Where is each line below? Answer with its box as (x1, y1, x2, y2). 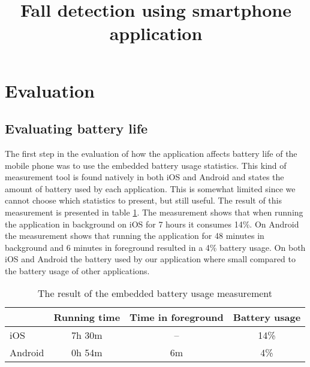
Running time (53, 310, 121, 324)
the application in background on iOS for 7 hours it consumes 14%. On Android (5, 217, 299, 230)
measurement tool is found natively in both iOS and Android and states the (5, 171, 284, 183)
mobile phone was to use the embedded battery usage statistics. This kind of (5, 159, 287, 171)
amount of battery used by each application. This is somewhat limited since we (5, 182, 296, 195)
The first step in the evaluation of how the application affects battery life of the (5, 147, 297, 159)
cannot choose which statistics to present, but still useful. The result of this (5, 194, 282, 207)
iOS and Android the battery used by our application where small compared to (5, 253, 296, 265)
